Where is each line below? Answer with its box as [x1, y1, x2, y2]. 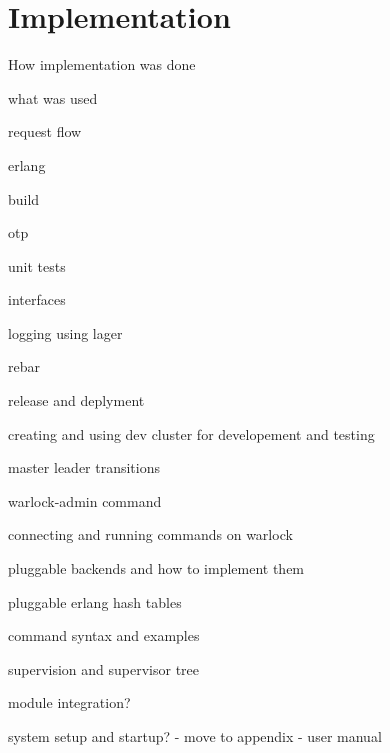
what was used [8, 87, 98, 108]
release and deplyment [8, 390, 145, 411]
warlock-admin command [8, 490, 162, 511]
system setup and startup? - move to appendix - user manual [8, 726, 382, 746]
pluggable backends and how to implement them [8, 558, 305, 579]
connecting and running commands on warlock [8, 524, 293, 545]
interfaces [8, 289, 66, 310]
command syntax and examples [8, 625, 200, 646]
